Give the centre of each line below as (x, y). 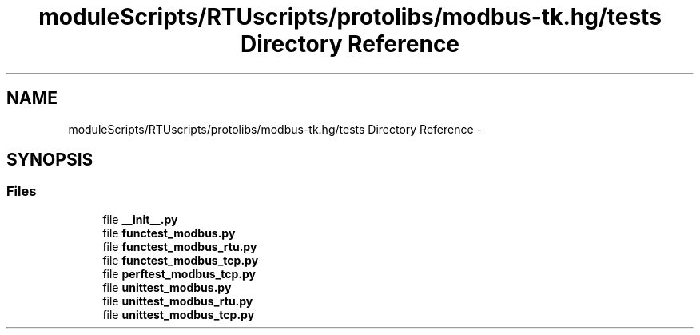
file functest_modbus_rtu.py (180, 246)
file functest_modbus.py (169, 233)
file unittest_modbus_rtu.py (178, 301)
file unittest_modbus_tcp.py (179, 314)
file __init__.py (140, 219)
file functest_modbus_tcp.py (181, 260)
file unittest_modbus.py (167, 287)
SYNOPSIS (50, 160)
